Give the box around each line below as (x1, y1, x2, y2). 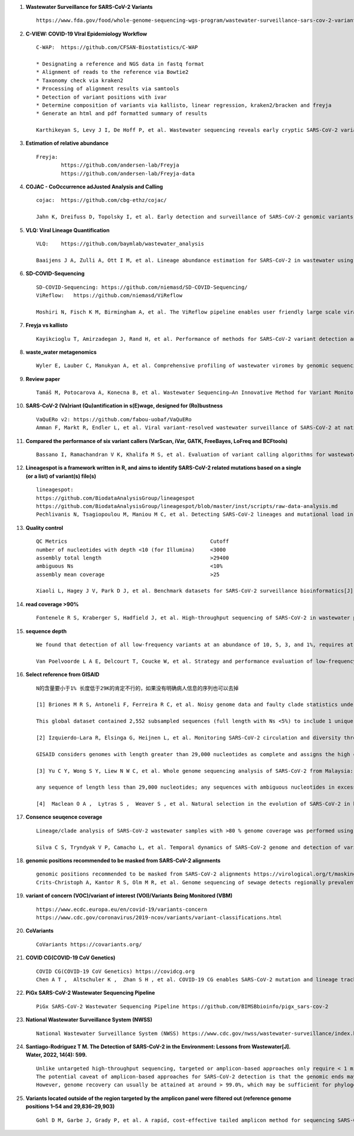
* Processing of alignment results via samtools (36, 86, 179, 92)
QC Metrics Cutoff (36, 538, 230, 545)
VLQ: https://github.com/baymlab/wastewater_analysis (36, 240, 205, 247)
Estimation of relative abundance (25, 139, 109, 147)
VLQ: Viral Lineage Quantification (25, 226, 110, 233)
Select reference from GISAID (25, 671, 100, 678)
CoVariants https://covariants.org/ (36, 941, 142, 948)
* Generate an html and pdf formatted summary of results (36, 110, 208, 117)
